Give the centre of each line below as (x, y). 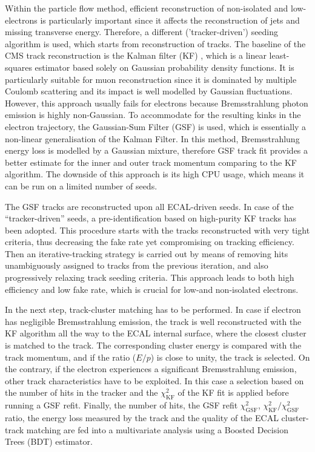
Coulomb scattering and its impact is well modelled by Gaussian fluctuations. (149, 91)
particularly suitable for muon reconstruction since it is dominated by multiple (151, 79)
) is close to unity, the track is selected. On (230, 357)
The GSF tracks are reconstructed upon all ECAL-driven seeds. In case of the (149, 206)
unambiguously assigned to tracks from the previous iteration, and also (137, 265)
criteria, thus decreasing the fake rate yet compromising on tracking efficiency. (150, 242)
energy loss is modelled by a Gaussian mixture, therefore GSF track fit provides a (157, 150)
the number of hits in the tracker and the (81, 392)
